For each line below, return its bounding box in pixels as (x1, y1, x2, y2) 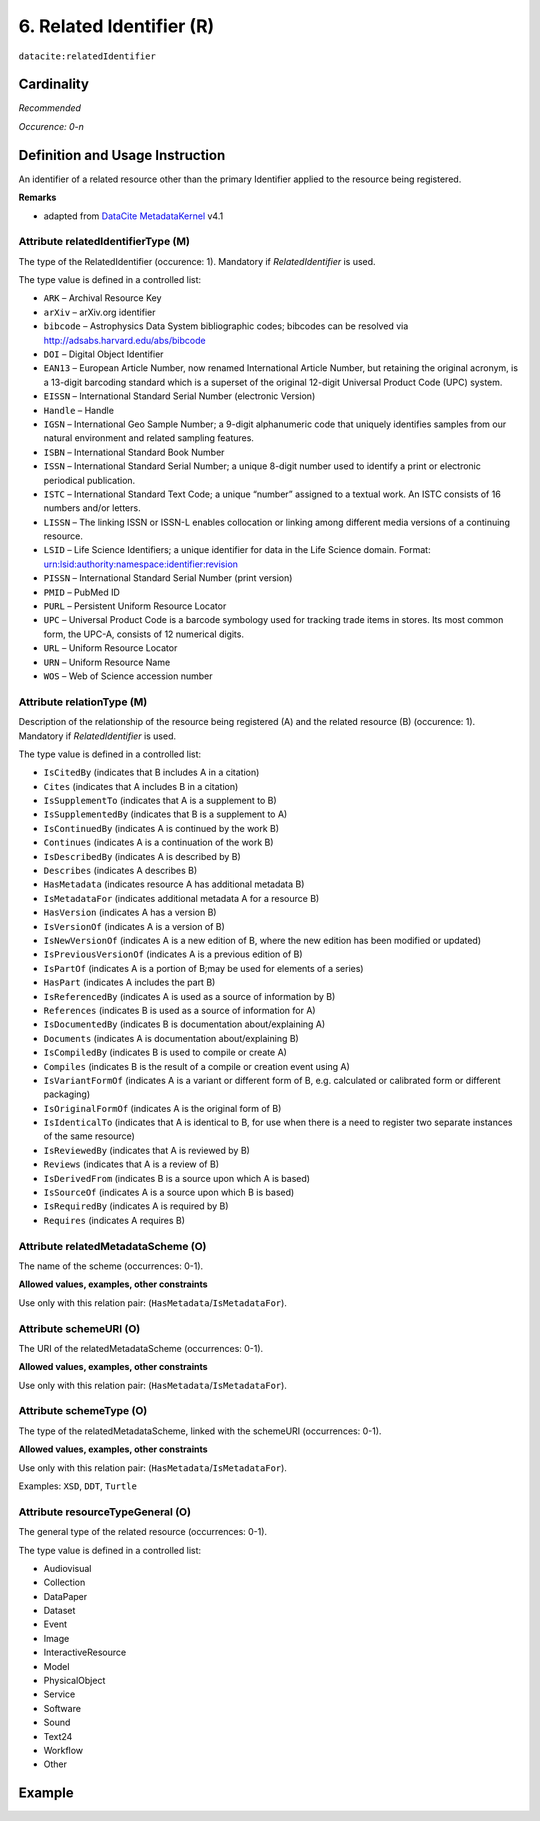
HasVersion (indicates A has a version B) (43, 906, 217, 919)
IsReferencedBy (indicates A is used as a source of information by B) (43, 990, 336, 1002)
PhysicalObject (43, 1675, 106, 1687)
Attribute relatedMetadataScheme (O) (18, 1239, 207, 1253)
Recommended (18, 102, 82, 114)
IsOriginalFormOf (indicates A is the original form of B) (43, 1102, 282, 1114)
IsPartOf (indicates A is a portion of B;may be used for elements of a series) (43, 962, 364, 974)
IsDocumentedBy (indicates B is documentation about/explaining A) (43, 1018, 326, 1030)
